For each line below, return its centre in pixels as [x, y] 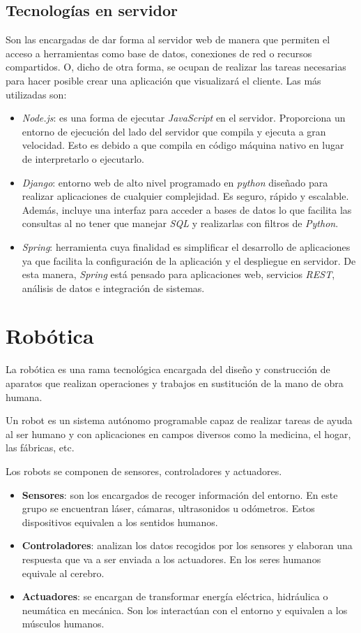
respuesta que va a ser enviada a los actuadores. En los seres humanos [171, 559]
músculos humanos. [63, 624]
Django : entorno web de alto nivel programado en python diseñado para [175, 182]
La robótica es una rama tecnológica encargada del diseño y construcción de [168, 369]
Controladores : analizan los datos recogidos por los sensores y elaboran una [187, 545]
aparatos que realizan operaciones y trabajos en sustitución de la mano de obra [175, 383]
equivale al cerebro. [63, 573]
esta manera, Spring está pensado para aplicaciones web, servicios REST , [178, 274]
